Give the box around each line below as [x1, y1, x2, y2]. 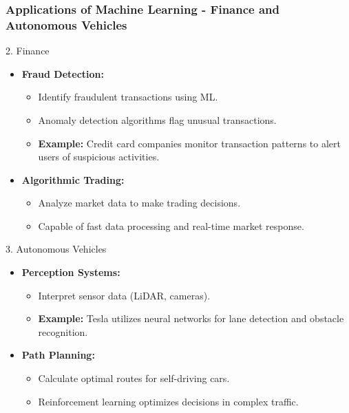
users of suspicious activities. [38, 149, 160, 164]
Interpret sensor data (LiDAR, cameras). [38, 288, 211, 302]
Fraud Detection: [21, 66, 105, 81]
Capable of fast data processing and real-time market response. [38, 218, 304, 233]
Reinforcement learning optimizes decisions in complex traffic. [38, 394, 299, 408]
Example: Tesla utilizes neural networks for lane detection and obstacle [38, 311, 344, 326]
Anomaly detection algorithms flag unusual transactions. [38, 112, 277, 127]
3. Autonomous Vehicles [6, 242, 107, 256]
